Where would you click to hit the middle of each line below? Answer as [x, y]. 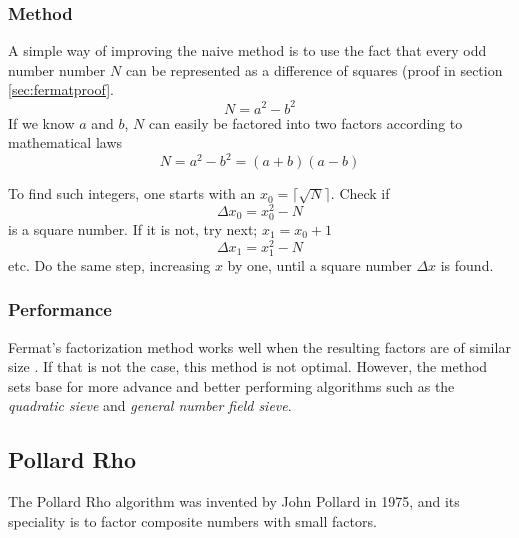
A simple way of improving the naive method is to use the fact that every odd [247, 50]
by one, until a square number [319, 264]
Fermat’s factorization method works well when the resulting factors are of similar [259, 346]
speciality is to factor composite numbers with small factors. [192, 520]
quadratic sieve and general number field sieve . [150, 405]
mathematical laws [65, 142]
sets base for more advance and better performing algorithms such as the [231, 385]
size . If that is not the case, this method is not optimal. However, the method [248, 366]
